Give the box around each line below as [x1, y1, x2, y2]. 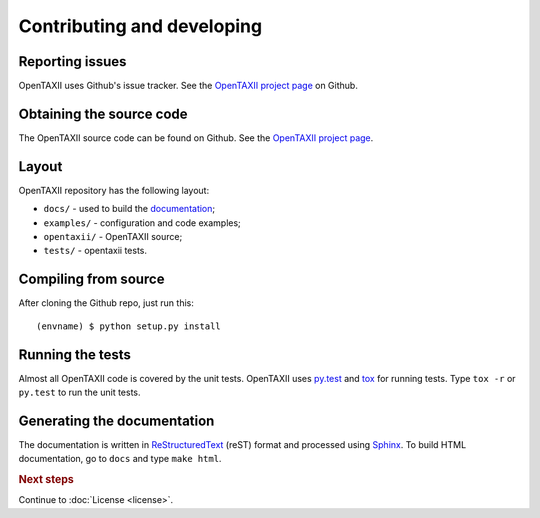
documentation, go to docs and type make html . [18, 453, 222, 465]
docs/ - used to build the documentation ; [43, 203, 216, 215]
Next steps [18, 473, 74, 487]
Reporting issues [18, 53, 127, 70]
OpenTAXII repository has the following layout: [18, 184, 210, 196]
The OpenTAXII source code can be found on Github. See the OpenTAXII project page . [18, 131, 374, 144]
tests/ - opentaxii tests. [43, 245, 148, 257]
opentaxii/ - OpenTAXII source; [43, 231, 183, 243]
